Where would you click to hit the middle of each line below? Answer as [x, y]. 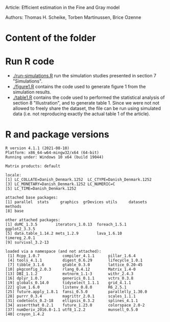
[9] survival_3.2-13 [27, 243]
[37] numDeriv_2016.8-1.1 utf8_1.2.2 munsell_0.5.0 [72, 310]
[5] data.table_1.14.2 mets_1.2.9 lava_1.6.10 [64, 234]
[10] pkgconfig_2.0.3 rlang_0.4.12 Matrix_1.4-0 [71, 269]
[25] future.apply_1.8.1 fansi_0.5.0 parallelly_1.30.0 [76, 292]
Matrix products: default [33, 166]
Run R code [30, 62]
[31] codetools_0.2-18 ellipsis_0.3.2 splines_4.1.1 [72, 301]
